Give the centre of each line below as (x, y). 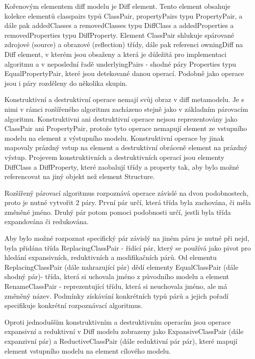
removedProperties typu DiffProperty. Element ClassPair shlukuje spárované (119, 35)
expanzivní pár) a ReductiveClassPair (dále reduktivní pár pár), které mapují (121, 341)
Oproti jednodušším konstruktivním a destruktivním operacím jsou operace (118, 321)
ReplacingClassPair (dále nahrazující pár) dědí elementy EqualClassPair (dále (121, 267)
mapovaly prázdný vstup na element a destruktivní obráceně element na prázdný (126, 147)
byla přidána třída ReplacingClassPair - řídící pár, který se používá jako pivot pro (128, 247)
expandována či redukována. (47, 221)
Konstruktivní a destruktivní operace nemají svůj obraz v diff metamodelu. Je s (124, 99)
